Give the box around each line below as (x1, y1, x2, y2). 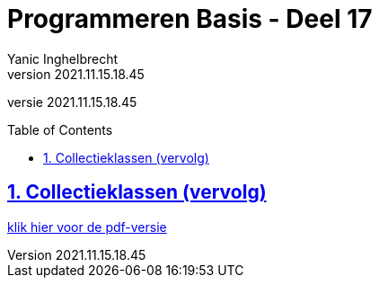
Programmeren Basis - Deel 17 (7, 4, 373, 34)
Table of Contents (7, 121, 113, 138)
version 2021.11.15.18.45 (7, 66, 145, 82)
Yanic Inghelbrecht (7, 50, 119, 67)
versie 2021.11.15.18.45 (7, 94, 137, 110)
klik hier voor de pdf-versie (7, 218, 167, 235)
